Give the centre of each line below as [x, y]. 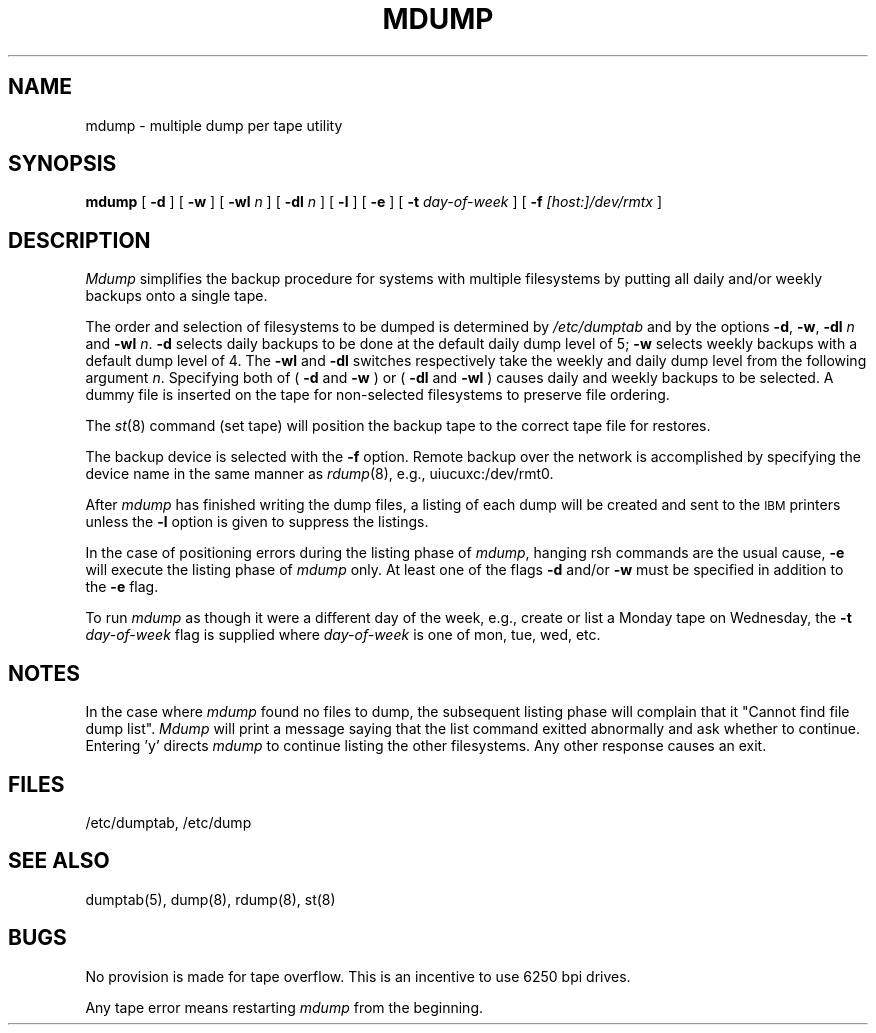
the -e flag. [122, 587]
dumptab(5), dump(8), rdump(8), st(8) [210, 899]
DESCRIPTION [79, 240]
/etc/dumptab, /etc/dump [168, 822]
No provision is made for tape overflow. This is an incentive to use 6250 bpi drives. [358, 976]
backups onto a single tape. [176, 296]
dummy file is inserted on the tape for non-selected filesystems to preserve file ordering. [377, 395]
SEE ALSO [59, 861]
